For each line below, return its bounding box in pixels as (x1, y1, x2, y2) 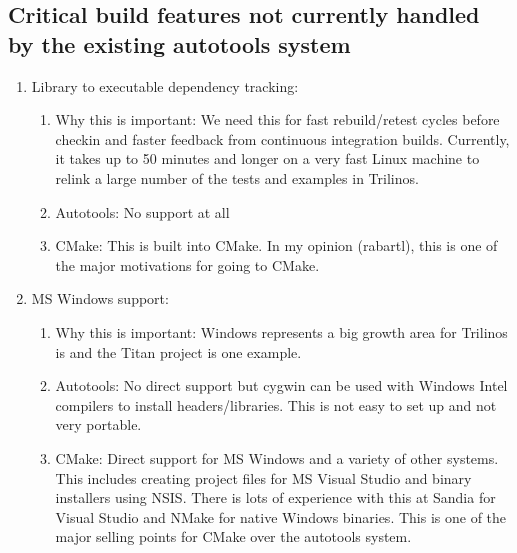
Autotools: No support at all (55, 201, 230, 222)
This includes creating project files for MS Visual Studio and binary (55, 467, 472, 488)
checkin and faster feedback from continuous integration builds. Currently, (55, 128, 510, 149)
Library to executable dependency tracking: (31, 75, 299, 96)
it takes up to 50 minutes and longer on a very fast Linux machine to (55, 148, 480, 169)
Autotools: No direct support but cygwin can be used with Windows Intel (55, 375, 508, 396)
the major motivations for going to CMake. (55, 254, 320, 275)
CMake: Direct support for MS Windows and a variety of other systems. (55, 447, 499, 468)
